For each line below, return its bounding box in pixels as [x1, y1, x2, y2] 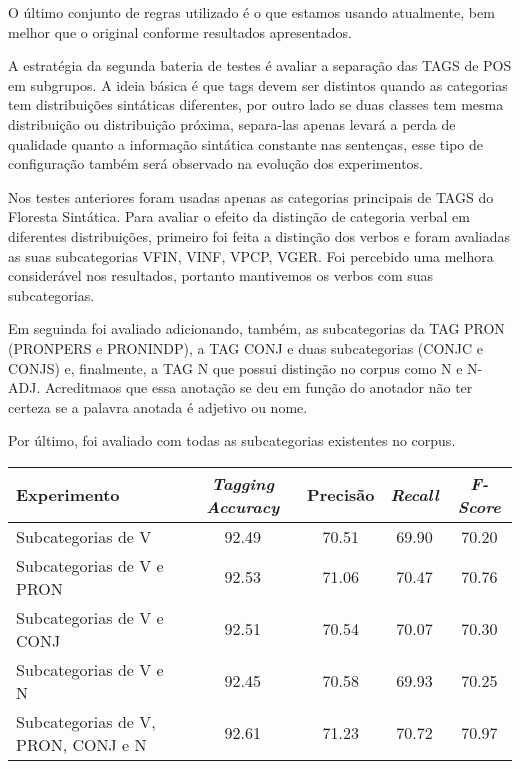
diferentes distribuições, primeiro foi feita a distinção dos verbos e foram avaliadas [8, 225, 511, 246]
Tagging [211, 471, 274, 495]
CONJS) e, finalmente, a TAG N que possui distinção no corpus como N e [8, 357, 463, 378]
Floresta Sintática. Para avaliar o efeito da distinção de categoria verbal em [8, 206, 470, 227]
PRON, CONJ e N [16, 732, 147, 756]
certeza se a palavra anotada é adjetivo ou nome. [8, 396, 308, 417]
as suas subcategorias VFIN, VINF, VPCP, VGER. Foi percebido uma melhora [8, 245, 494, 266]
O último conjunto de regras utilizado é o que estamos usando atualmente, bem [8, 2, 495, 22]
